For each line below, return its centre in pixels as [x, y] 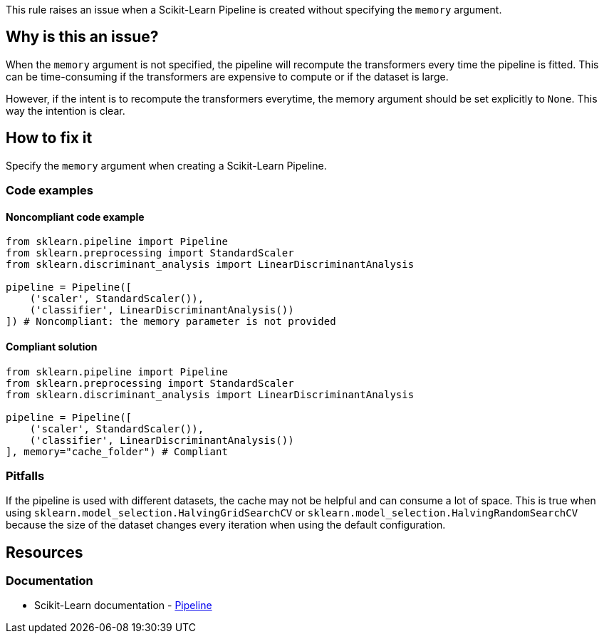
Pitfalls [25, 476]
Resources [45, 552]
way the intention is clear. [66, 110]
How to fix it [49, 138]
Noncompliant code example [75, 217]
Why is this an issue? [82, 37]
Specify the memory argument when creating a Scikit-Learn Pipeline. [166, 165]
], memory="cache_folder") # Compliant [117, 451]
